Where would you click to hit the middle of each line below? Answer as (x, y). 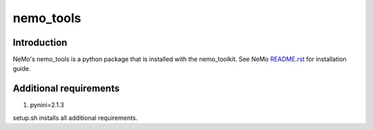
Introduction (40, 43)
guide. (22, 68)
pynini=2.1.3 (47, 105)
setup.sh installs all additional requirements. (75, 118)
